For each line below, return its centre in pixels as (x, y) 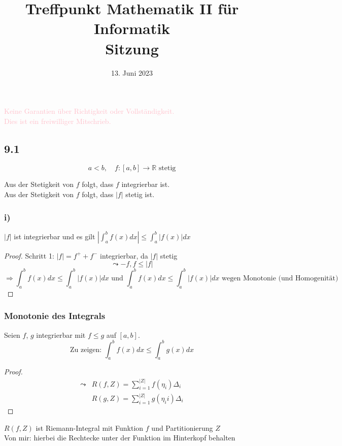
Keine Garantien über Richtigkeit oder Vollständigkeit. (89, 111)
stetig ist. (140, 194)
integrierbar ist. (146, 184)
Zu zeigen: (86, 350)
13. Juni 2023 (132, 72)
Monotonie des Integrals (55, 316)
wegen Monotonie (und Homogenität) (280, 278)
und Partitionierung (182, 427)
